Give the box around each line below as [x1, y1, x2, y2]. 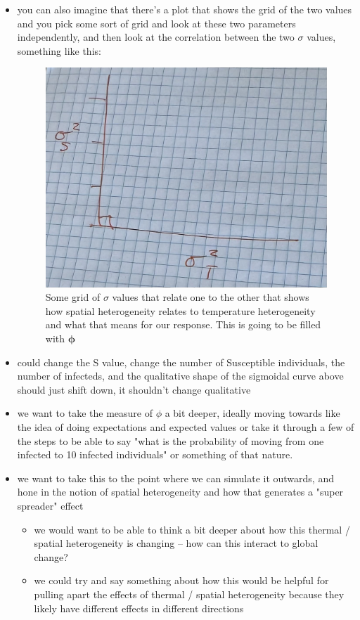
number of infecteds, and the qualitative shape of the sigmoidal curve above [17, 368, 344, 383]
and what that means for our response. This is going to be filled [45, 317, 321, 332]
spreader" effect [17, 498, 84, 512]
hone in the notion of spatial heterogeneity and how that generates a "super [17, 484, 344, 499]
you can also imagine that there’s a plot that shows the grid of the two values [17, 2, 352, 16]
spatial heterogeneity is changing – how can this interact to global [34, 536, 319, 550]
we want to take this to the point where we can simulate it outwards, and [17, 470, 334, 485]
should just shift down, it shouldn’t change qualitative [17, 382, 251, 396]
